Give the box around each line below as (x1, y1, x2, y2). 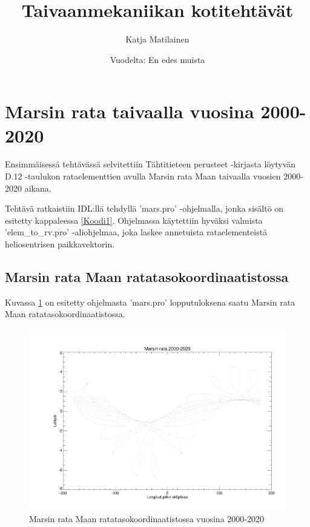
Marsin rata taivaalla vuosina (5, 99, 254, 124)
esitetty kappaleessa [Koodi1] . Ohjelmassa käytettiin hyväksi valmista (5, 213, 263, 226)
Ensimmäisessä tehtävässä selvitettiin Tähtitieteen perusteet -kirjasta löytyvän (5, 158, 296, 170)
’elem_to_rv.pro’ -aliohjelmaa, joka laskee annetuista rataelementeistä (5, 226, 268, 238)
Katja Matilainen (125, 33, 190, 45)
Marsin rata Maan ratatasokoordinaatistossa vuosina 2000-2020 (29, 512, 264, 525)
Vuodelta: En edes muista (110, 53, 205, 65)
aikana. (24, 181, 51, 194)
